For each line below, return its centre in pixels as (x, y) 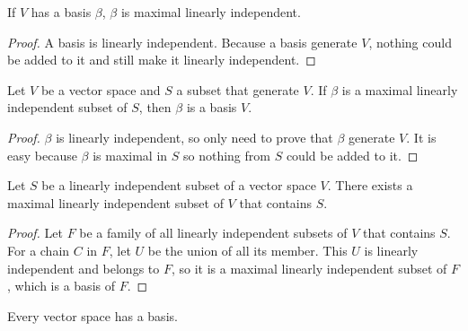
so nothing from (227, 155)
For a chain (39, 250)
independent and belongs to (84, 268)
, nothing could (410, 42)
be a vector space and (101, 89)
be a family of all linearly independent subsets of (213, 233)
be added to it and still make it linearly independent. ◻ (162, 60)
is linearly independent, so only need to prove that (194, 137)
